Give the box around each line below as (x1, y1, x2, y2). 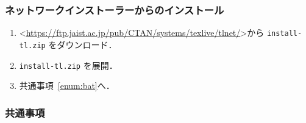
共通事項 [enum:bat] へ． (19, 79, 115, 92)
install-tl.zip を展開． (19, 58, 118, 71)
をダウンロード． (48, 38, 117, 51)
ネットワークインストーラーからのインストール (5, 2, 224, 17)
